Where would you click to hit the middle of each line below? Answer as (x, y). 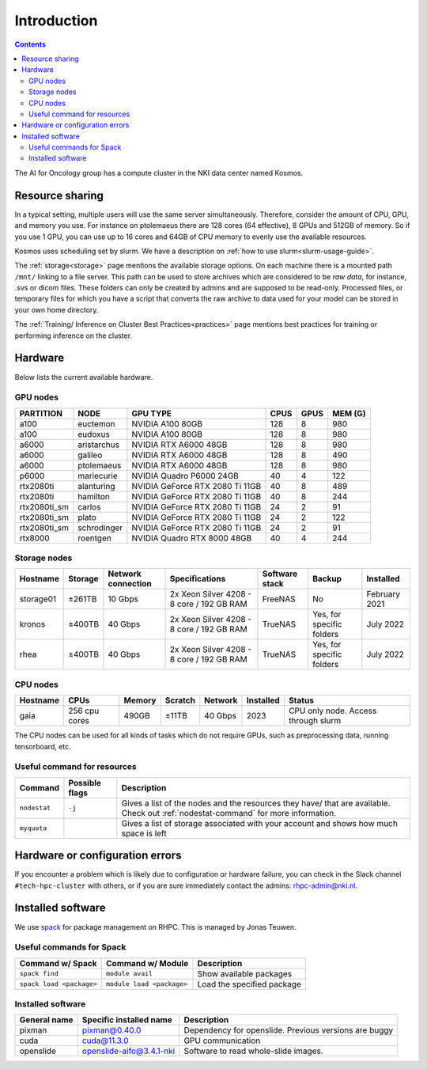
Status (301, 700)
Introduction (56, 21)
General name (46, 1020)
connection (130, 584)
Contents (30, 44)
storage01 (38, 599)
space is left (144, 833)
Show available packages (245, 973)
